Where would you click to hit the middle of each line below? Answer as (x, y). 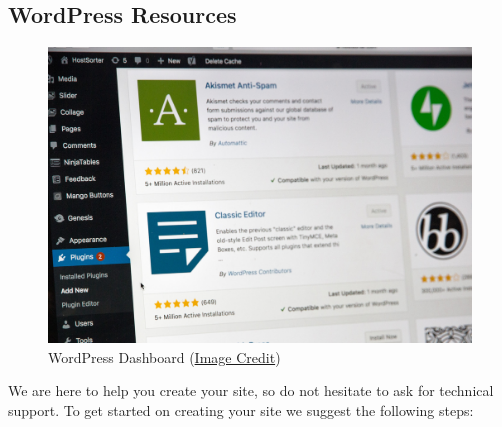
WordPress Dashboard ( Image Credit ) (164, 356)
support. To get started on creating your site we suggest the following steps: (241, 410)
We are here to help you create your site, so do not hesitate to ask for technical (251, 390)
